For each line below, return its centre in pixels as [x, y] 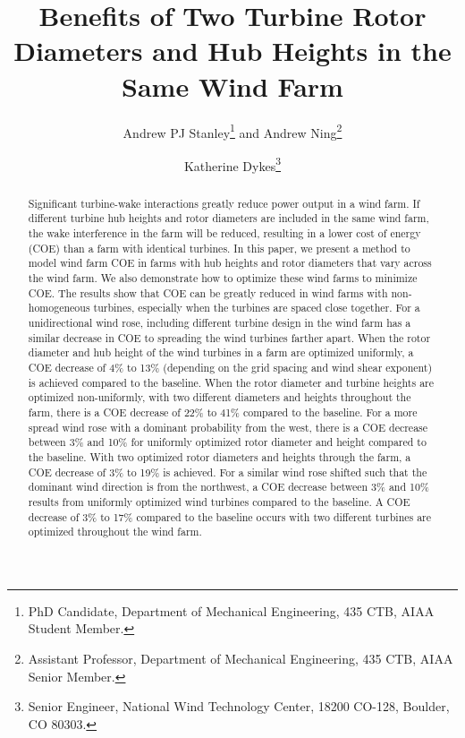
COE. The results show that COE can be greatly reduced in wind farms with [208, 292]
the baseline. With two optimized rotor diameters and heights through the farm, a [220, 456]
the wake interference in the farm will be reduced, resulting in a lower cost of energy [224, 233]
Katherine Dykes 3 [232, 164]
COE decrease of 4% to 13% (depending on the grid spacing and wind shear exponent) [230, 368]
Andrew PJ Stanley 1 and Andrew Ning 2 [232, 131]
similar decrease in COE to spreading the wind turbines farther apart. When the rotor [229, 337]
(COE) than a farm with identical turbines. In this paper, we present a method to [219, 248]
